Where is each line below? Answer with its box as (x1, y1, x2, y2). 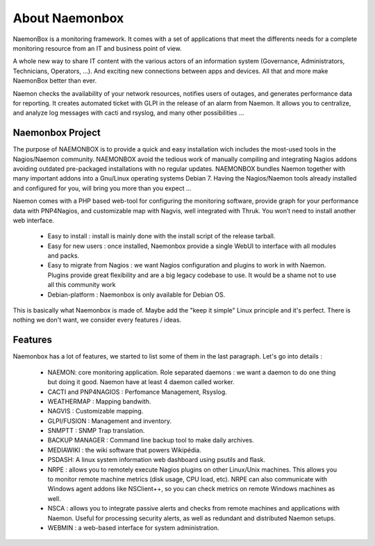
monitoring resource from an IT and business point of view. (12, 44, 182, 52)
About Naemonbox (12, 10, 124, 26)
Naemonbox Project (12, 127, 101, 139)
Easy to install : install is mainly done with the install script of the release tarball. (47, 232, 276, 240)
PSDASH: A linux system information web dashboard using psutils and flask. (47, 456, 265, 464)
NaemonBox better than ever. (12, 76, 97, 85)
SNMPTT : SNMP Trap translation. (47, 427, 145, 435)
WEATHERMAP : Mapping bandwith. (47, 397, 151, 406)
